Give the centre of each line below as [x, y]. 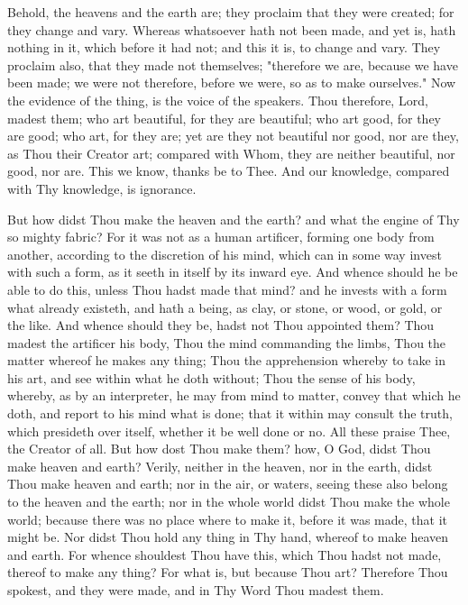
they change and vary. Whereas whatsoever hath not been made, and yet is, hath [232, 29]
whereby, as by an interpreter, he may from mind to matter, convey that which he [234, 395]
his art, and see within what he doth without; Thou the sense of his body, [211, 377]
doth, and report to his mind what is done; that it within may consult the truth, [230, 413]
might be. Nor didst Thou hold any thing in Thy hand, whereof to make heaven [228, 537]
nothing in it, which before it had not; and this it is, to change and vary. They [224, 47]
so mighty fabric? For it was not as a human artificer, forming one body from [221, 237]
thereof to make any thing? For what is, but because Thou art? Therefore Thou [228, 572]
